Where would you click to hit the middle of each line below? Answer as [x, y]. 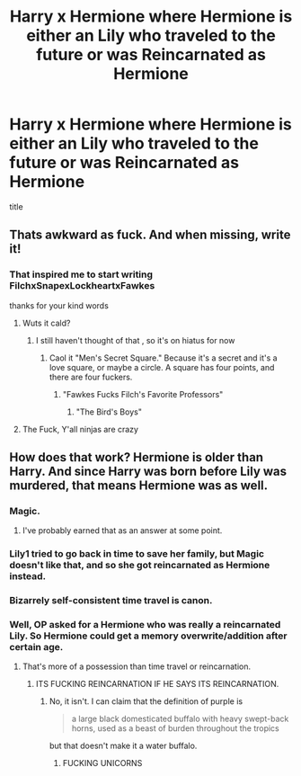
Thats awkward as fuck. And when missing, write [150, 235]
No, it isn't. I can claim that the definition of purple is [146, 701]
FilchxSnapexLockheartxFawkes [82, 286]
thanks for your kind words [59, 305]
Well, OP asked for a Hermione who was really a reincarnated [145, 625]
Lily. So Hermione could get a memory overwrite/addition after [148, 636]
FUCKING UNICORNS [102, 763]
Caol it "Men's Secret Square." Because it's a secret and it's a [163, 358]
